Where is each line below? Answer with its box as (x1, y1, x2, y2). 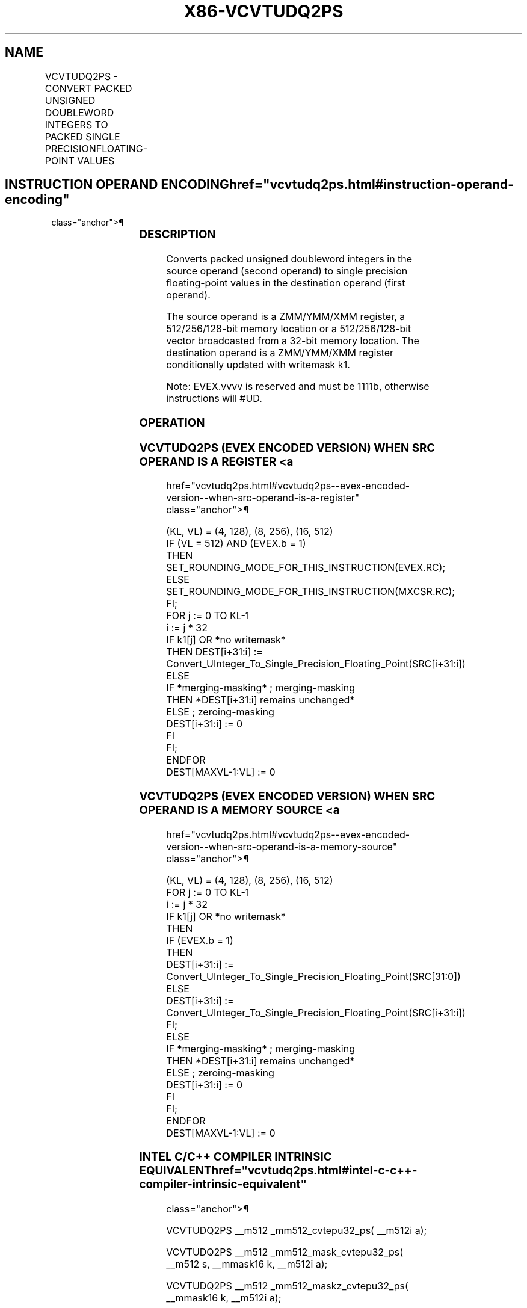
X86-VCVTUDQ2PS (183, 1, 344, 22)
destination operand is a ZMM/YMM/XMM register (166, 347, 394, 359)
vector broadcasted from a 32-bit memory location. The (166, 335, 419, 347)
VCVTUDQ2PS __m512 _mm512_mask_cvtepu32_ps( (166, 1246, 403, 1259)
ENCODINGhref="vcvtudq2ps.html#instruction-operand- (161, 177, 514, 193)
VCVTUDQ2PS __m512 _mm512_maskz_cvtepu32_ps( (166, 1280, 408, 1292)
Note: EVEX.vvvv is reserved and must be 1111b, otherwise (166, 380, 430, 393)
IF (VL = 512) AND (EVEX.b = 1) (166, 537, 306, 550)
